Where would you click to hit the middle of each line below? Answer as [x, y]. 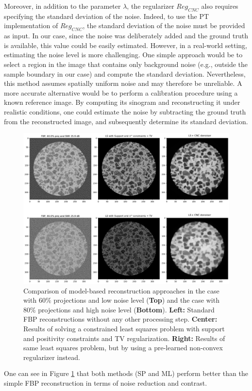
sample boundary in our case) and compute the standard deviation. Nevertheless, [125, 73]
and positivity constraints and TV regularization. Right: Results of [124, 338]
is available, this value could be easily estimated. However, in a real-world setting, [126, 45]
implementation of [31, 25]
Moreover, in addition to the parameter [62, 6]
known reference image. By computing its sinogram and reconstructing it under [122, 102]
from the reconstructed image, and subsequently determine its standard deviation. [126, 121]
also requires [220, 6]
